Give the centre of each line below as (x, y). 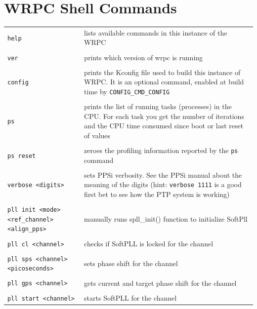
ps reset (22, 156)
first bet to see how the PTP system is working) (157, 194)
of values (97, 135)
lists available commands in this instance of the (156, 32)
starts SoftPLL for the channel (130, 297)
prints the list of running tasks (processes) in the (158, 106)
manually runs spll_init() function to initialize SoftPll (166, 218)
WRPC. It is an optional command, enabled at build (164, 82)
